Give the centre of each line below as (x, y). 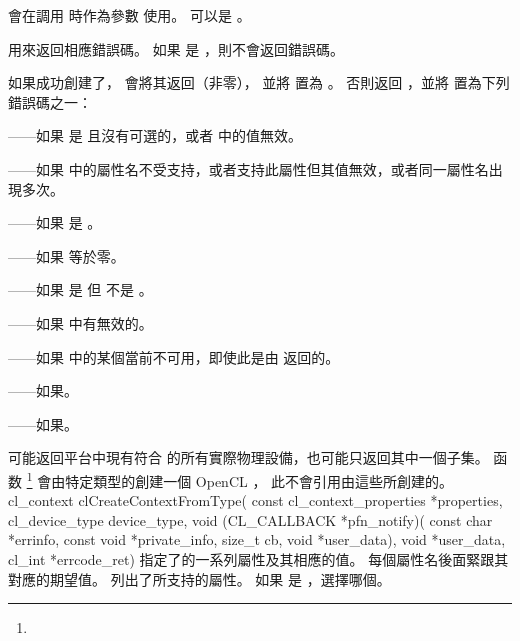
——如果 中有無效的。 (80, 322)
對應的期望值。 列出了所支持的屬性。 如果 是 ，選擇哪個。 (199, 578)
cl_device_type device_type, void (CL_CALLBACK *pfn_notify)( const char (250, 519)
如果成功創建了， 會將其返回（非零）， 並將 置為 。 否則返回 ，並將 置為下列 (259, 82)
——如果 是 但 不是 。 (80, 289)
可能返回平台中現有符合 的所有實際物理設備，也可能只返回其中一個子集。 (248, 457)
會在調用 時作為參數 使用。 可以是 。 (129, 15)
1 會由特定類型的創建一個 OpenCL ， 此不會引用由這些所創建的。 (240, 479)
